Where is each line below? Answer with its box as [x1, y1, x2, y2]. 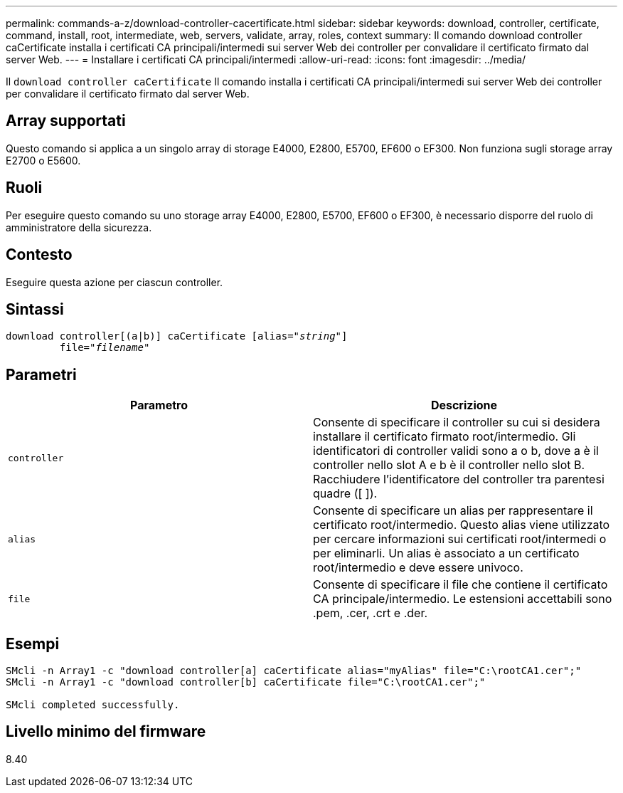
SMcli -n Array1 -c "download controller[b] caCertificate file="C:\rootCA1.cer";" [6, 676, 486, 688]
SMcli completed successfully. [6, 699, 180, 711]
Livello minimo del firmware [6, 723, 206, 741]
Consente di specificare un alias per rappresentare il [313, 503, 593, 518]
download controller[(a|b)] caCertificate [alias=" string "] [6, 330, 348, 342]
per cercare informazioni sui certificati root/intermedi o [313, 532, 607, 547]
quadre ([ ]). [313, 486, 378, 501]
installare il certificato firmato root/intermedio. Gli [313, 429, 576, 444]
